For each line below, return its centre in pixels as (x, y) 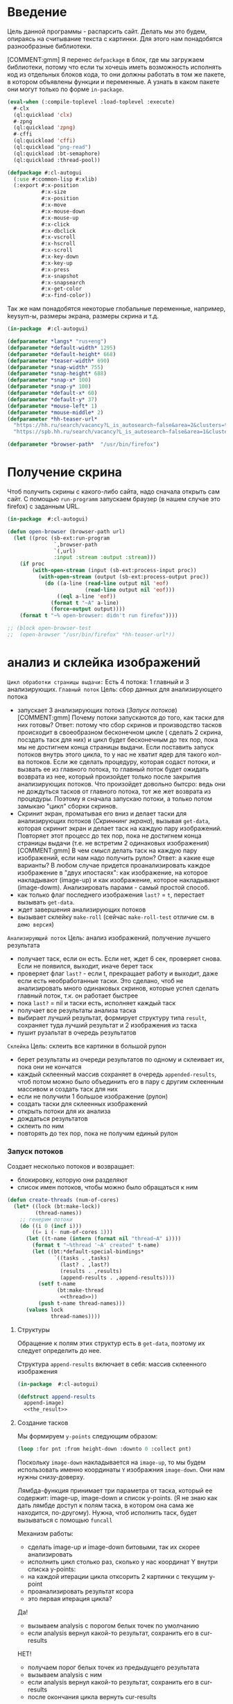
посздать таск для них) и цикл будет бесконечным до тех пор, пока (118, 739)
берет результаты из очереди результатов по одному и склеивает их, (121, 1059)
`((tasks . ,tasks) (82, 1258)
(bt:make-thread (80, 1290)
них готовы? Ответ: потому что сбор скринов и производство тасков (119, 724)
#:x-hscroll (59, 244)
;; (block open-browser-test (49, 628)
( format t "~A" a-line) (85, 603)
